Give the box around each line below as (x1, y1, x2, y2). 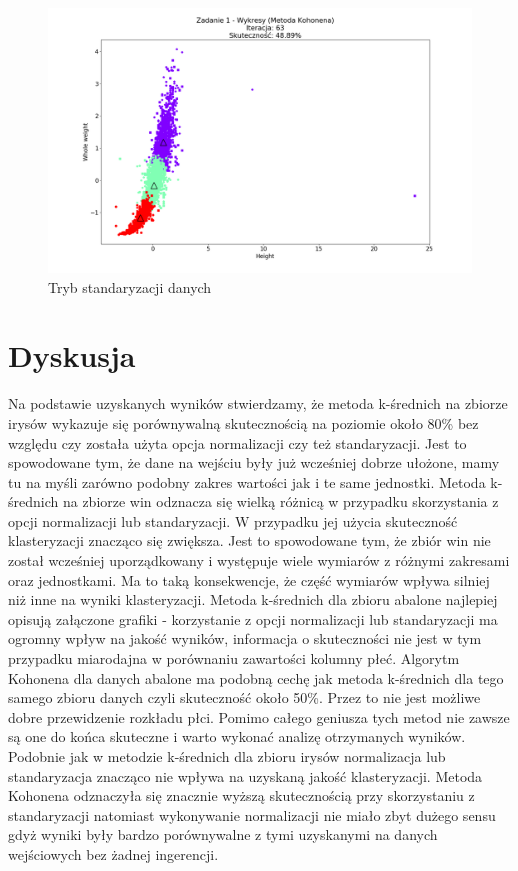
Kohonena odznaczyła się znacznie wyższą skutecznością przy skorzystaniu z (8, 785, 475, 806)
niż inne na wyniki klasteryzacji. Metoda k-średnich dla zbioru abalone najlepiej (8, 589, 498, 610)
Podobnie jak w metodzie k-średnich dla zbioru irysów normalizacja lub (8, 746, 446, 766)
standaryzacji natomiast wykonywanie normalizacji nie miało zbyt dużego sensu (8, 804, 496, 825)
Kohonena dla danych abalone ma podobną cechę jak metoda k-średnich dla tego (8, 667, 504, 688)
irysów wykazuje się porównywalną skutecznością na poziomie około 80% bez (8, 412, 479, 433)
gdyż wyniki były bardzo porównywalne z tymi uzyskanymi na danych (8, 824, 438, 845)
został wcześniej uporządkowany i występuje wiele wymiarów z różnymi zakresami (8, 550, 510, 571)
